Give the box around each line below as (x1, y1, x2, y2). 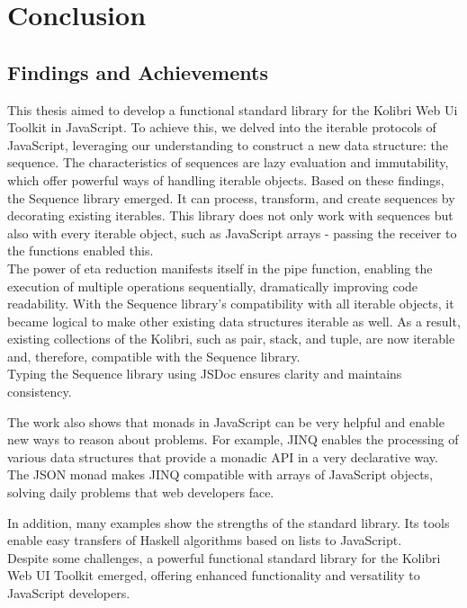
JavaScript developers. (7, 584, 130, 603)
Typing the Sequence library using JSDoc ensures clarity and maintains (7, 364, 402, 383)
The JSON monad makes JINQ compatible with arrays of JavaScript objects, (7, 465, 434, 484)
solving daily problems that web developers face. (7, 483, 274, 502)
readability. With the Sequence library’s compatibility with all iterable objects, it (7, 294, 454, 313)
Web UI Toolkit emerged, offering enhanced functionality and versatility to (7, 566, 420, 585)
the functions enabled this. (7, 241, 154, 260)
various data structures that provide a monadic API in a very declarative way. (7, 447, 438, 466)
